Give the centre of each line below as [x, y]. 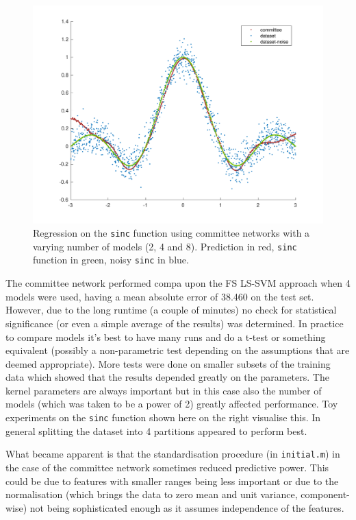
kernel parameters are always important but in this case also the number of [164, 390]
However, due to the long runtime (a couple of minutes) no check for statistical [171, 310]
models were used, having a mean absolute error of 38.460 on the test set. [160, 296]
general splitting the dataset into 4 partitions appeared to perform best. [156, 430]
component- [325, 494]
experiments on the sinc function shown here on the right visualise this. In [163, 417]
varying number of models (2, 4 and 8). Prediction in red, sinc [165, 246]
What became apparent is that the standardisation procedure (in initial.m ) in [173, 454]
